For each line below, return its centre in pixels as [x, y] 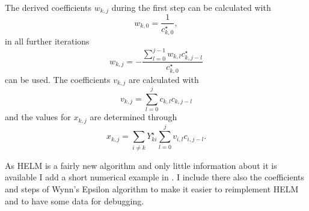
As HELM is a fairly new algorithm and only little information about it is [141, 165]
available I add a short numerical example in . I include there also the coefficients [155, 177]
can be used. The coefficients [58, 79]
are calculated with [164, 79]
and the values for [38, 117]
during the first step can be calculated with [191, 7]
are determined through [133, 117]
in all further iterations [47, 41]
